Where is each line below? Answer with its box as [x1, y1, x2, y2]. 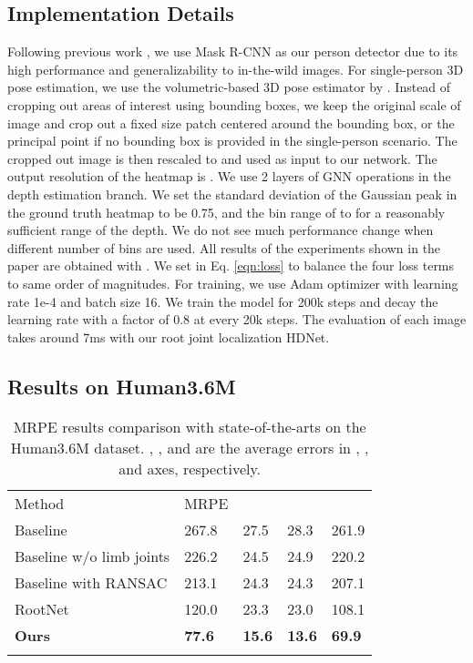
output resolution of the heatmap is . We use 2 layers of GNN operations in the [7, 167, 451, 186]
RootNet [15, 597, 69, 619]
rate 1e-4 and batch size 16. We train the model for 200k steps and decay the [7, 291, 438, 311]
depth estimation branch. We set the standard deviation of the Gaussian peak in [7, 184, 458, 203]
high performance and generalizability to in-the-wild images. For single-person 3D [7, 59, 464, 78]
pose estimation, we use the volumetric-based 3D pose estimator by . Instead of [7, 77, 451, 97]
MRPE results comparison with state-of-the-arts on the [13, 415, 366, 437]
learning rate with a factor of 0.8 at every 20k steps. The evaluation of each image [7, 310, 467, 329]
